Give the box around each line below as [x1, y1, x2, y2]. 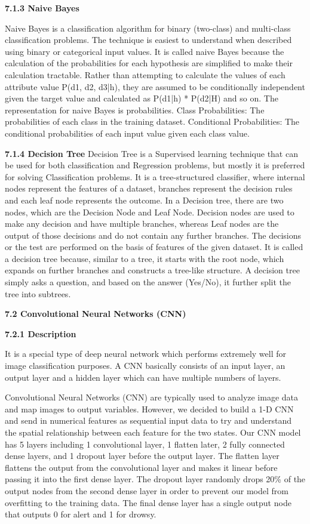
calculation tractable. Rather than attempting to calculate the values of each [5, 68, 286, 81]
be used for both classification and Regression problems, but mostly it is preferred [5, 159, 305, 171]
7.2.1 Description [5, 327, 76, 340]
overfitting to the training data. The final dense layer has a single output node [5, 496, 291, 508]
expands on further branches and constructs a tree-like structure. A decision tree [5, 264, 300, 276]
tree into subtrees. [5, 287, 71, 300]
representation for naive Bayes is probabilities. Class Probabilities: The [5, 103, 265, 116]
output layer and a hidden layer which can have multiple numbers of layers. [5, 371, 281, 383]
